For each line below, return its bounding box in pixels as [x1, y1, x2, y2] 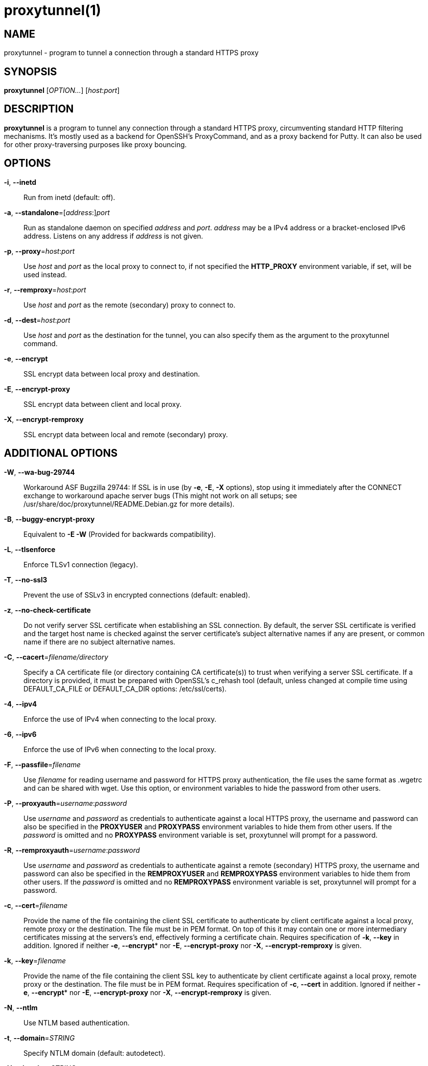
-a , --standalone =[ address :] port [4, 208, 110, 217]
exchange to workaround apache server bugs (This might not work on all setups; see [23, 491, 297, 500]
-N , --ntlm [4, 1003, 38, 1012]
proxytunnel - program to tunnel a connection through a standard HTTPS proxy [4, 48, 259, 57]
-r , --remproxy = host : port [4, 285, 86, 294]
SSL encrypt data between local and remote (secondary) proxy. [23, 430, 228, 439]
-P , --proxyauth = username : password [4, 799, 127, 807]
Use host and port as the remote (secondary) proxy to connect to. [23, 300, 236, 309]
